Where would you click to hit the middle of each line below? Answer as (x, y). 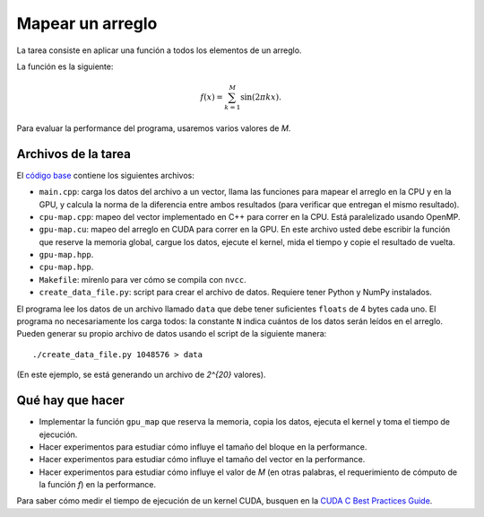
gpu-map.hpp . (66, 255)
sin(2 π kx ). (261, 97)
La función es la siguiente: (65, 66)
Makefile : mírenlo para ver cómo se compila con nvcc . (143, 279)
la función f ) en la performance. (98, 485)
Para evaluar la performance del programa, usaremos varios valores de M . (154, 128)
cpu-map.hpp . (66, 267)
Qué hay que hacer (70, 401)
